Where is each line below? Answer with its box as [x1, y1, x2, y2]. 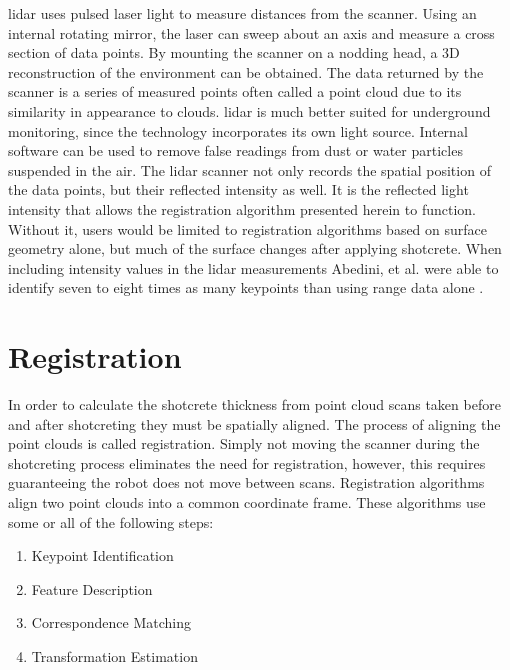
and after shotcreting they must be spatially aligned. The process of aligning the [8, 413, 501, 434]
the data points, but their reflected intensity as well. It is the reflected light [8, 179, 469, 200]
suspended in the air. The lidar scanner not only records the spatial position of [8, 159, 491, 180]
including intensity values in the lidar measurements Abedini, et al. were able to [8, 257, 499, 278]
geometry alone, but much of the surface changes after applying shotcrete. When [8, 238, 502, 259]
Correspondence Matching [31, 612, 192, 633]
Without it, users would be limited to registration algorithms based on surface [8, 218, 488, 239]
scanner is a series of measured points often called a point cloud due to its [8, 81, 462, 102]
